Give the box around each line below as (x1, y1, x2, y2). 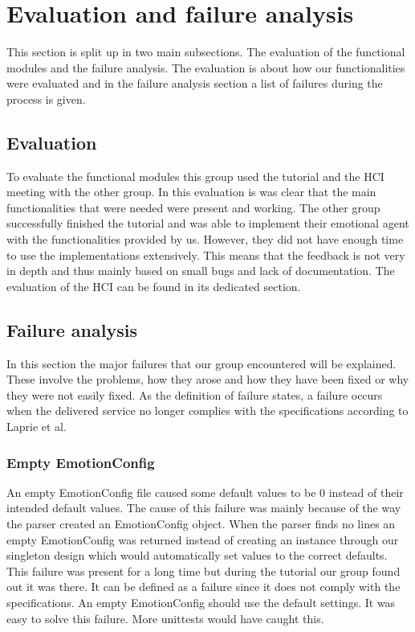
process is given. (6, 90, 86, 107)
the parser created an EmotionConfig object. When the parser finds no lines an (6, 515, 396, 532)
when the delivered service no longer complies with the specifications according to (6, 402, 409, 419)
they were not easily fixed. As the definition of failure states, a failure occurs (6, 386, 383, 403)
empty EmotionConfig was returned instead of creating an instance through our (6, 531, 399, 548)
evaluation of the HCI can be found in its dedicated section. (6, 277, 301, 294)
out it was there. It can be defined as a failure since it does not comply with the (6, 578, 401, 595)
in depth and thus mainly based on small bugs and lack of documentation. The (6, 262, 395, 279)
